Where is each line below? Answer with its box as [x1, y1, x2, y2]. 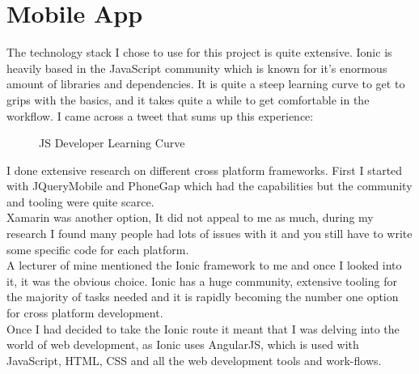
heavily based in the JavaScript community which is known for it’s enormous [6, 59, 387, 76]
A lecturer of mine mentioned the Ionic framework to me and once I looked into [6, 257, 402, 274]
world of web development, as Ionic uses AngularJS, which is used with [6, 336, 359, 353]
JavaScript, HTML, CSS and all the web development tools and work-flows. [6, 351, 382, 368]
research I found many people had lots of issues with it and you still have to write [6, 225, 413, 242]
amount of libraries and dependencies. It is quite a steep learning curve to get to [6, 75, 405, 92]
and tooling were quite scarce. [6, 193, 154, 210]
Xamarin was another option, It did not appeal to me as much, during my [6, 209, 374, 226]
